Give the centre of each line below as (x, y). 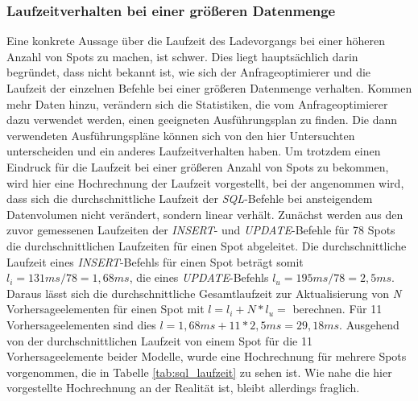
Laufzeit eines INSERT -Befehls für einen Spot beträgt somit (155, 261)
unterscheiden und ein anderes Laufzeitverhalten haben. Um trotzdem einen (194, 151)
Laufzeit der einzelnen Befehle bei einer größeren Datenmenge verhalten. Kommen (209, 88)
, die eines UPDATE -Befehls (199, 277)
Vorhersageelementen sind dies (81, 324)
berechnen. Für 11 (337, 309)
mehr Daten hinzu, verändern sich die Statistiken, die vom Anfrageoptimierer (197, 103)
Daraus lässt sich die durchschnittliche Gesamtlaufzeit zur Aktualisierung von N (204, 293)
